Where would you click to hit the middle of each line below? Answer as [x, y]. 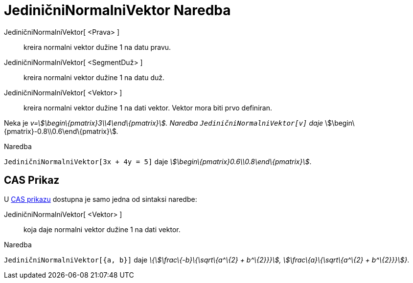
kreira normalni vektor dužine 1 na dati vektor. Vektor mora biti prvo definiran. [148, 108]
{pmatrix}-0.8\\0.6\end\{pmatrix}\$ [60, 131]
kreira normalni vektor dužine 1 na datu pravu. [97, 47]
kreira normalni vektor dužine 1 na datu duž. [94, 77]
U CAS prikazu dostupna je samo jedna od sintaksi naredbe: [101, 199]
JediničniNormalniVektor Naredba [117, 10]
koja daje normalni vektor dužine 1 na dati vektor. [102, 229]
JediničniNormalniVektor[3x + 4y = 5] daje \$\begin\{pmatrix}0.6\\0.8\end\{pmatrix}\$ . [158, 161]
